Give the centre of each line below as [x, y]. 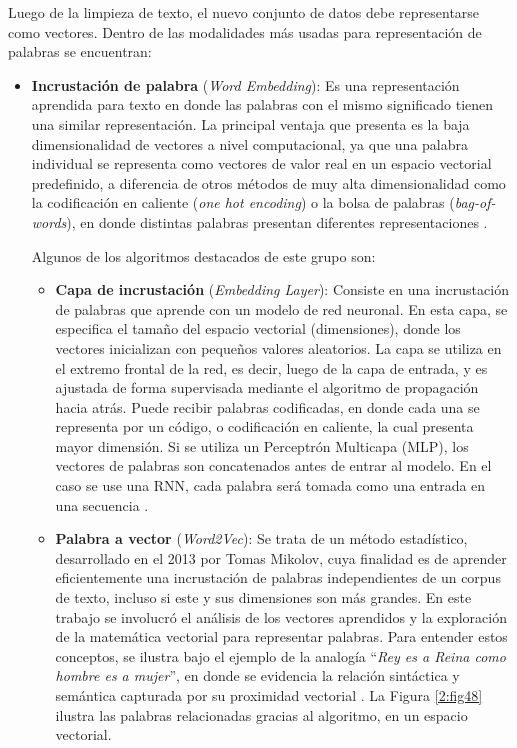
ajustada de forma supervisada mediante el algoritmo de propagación [267, 387]
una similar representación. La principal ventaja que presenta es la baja [250, 123]
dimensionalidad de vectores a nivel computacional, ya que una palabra [249, 143]
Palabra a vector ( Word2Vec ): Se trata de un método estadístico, [261, 538]
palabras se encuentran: [80, 51]
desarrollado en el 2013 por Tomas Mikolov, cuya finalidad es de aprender [281, 557]
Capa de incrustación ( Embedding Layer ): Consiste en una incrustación [282, 289]
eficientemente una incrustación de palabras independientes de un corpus [278, 577]
